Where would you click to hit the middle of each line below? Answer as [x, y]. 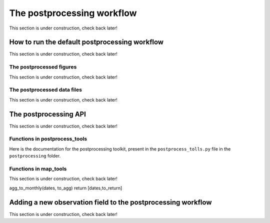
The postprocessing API [47, 114]
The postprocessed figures [43, 67]
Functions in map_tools [38, 168]
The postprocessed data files [46, 90]
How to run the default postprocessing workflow [86, 42]
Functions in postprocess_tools [48, 139]
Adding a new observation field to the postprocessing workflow [110, 202]
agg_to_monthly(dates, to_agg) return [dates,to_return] [66, 188]
